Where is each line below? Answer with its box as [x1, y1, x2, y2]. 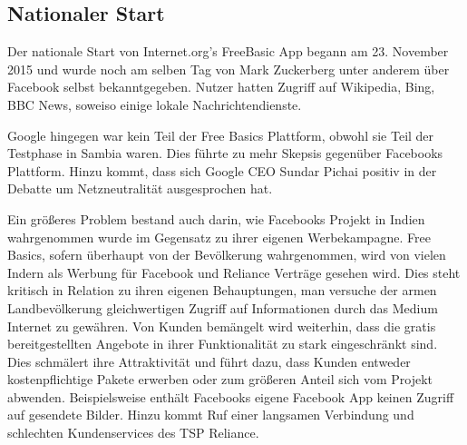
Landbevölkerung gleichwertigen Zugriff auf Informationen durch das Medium [7, 298, 438, 317]
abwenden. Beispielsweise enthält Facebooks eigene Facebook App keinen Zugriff [7, 387, 454, 406]
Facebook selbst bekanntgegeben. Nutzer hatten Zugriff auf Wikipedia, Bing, [7, 77, 435, 96]
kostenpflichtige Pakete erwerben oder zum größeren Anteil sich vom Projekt [7, 370, 433, 389]
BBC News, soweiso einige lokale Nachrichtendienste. [7, 94, 302, 114]
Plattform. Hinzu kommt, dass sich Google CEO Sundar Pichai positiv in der [7, 161, 437, 180]
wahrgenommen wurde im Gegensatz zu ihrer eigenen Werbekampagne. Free [7, 227, 431, 246]
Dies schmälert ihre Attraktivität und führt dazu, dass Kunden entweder [7, 351, 411, 371]
